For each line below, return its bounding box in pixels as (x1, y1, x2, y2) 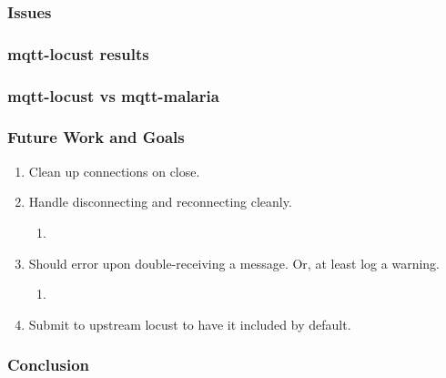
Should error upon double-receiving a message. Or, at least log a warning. (28, 253, 441, 272)
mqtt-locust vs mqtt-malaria (7, 84, 219, 107)
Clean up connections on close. (28, 161, 200, 180)
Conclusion (7, 353, 89, 376)
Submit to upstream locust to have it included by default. (28, 314, 351, 333)
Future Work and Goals (7, 126, 185, 148)
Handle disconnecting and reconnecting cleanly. (28, 192, 292, 211)
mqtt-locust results (7, 42, 149, 65)
